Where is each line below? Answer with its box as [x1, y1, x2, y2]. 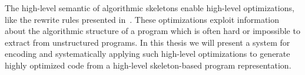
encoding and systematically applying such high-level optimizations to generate [5, 47, 290, 60]
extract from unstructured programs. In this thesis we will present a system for [5, 36, 290, 48]
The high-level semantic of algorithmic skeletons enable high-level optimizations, [5, 2, 294, 13]
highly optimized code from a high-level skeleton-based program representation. [5, 59, 291, 71]
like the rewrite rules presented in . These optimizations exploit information [5, 13, 280, 25]
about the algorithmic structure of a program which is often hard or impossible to [5, 25, 300, 37]
